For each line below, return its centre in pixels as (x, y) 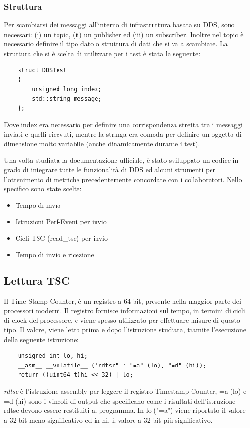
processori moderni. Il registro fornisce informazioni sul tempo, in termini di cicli (125, 310)
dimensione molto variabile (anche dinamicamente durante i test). (102, 143)
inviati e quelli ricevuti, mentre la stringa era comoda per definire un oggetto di (123, 134)
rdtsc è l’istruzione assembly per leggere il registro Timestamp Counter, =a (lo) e (125, 391)
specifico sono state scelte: (43, 189)
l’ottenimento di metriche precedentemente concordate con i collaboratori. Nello (123, 179)
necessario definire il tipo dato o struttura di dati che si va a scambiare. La (116, 44)
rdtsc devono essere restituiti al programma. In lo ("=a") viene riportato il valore (125, 410)
